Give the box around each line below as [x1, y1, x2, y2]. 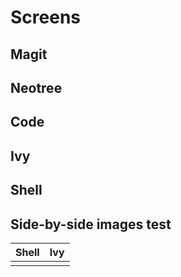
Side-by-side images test [10, 216, 172, 233]
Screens [10, 6, 81, 29]
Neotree [10, 79, 63, 96]
